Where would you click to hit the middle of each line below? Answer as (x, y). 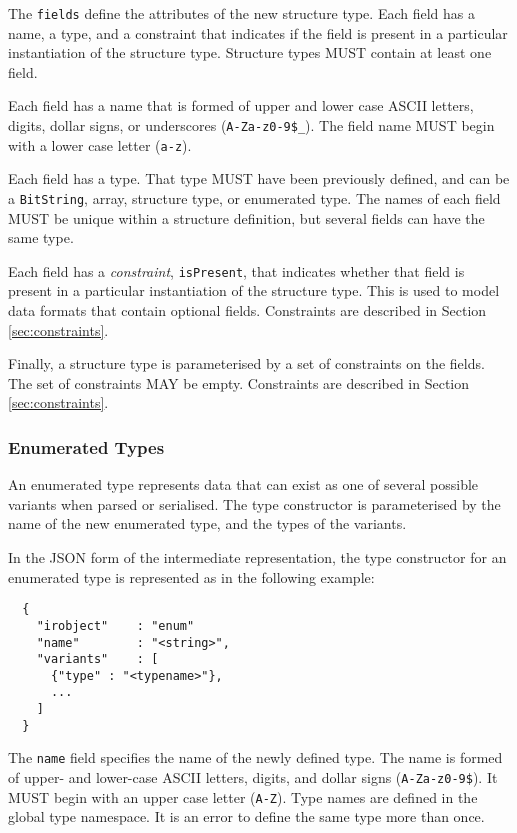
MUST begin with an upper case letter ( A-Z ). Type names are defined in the (243, 796)
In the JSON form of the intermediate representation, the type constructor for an (257, 557)
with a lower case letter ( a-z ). (100, 144)
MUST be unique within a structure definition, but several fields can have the (246, 217)
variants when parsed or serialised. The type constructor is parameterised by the (254, 503)
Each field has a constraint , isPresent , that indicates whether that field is (236, 270)
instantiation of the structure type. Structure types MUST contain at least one (250, 52)
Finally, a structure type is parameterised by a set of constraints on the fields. (246, 363)
